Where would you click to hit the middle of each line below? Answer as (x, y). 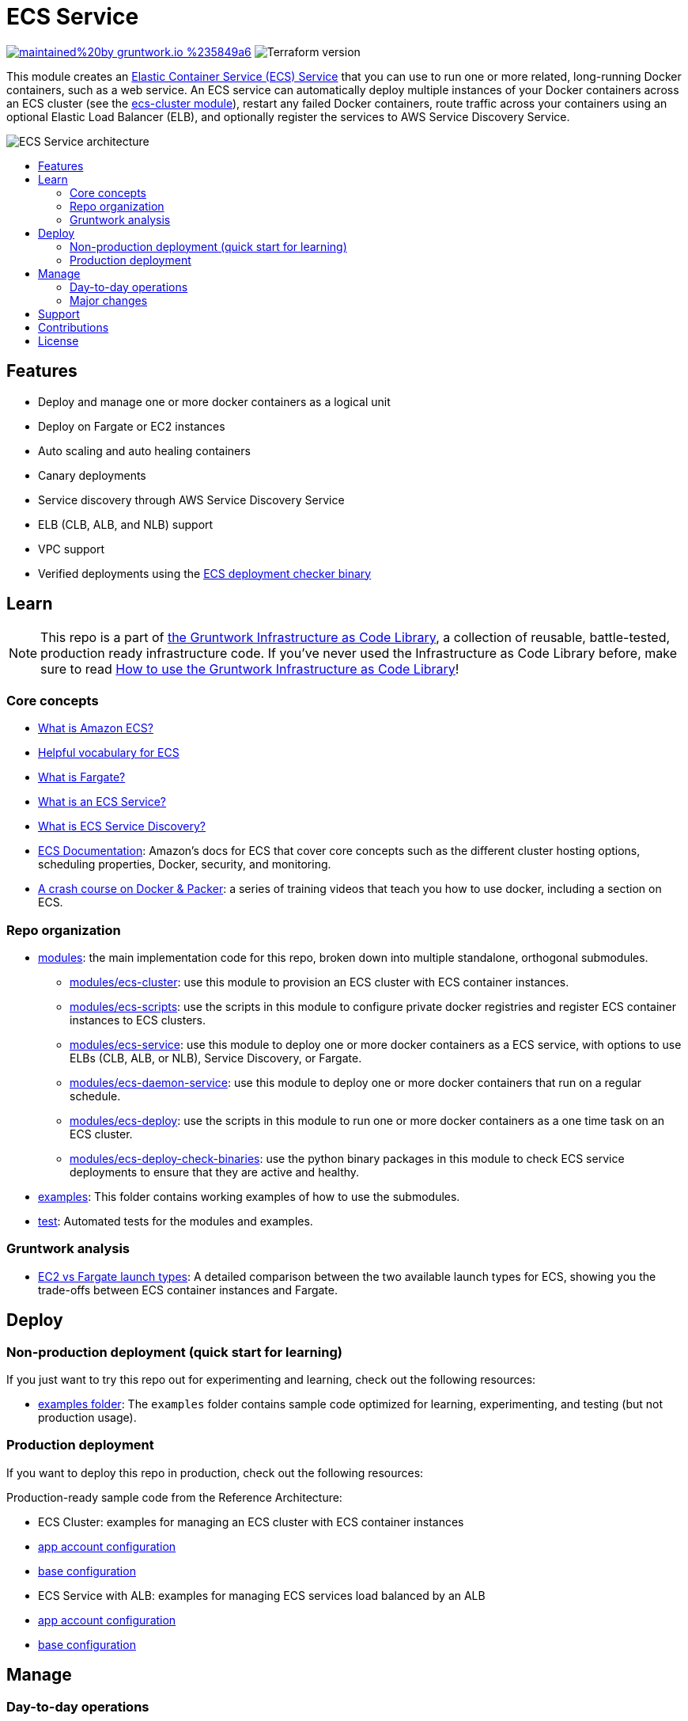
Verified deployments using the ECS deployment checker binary (205, 573)
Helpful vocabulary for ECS (109, 753)
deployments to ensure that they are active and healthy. (215, 1172)
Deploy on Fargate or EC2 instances (132, 426)
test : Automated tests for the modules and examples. (176, 1221)
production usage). (87, 1417)
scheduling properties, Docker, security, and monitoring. (185, 864)
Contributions (74, 327)
